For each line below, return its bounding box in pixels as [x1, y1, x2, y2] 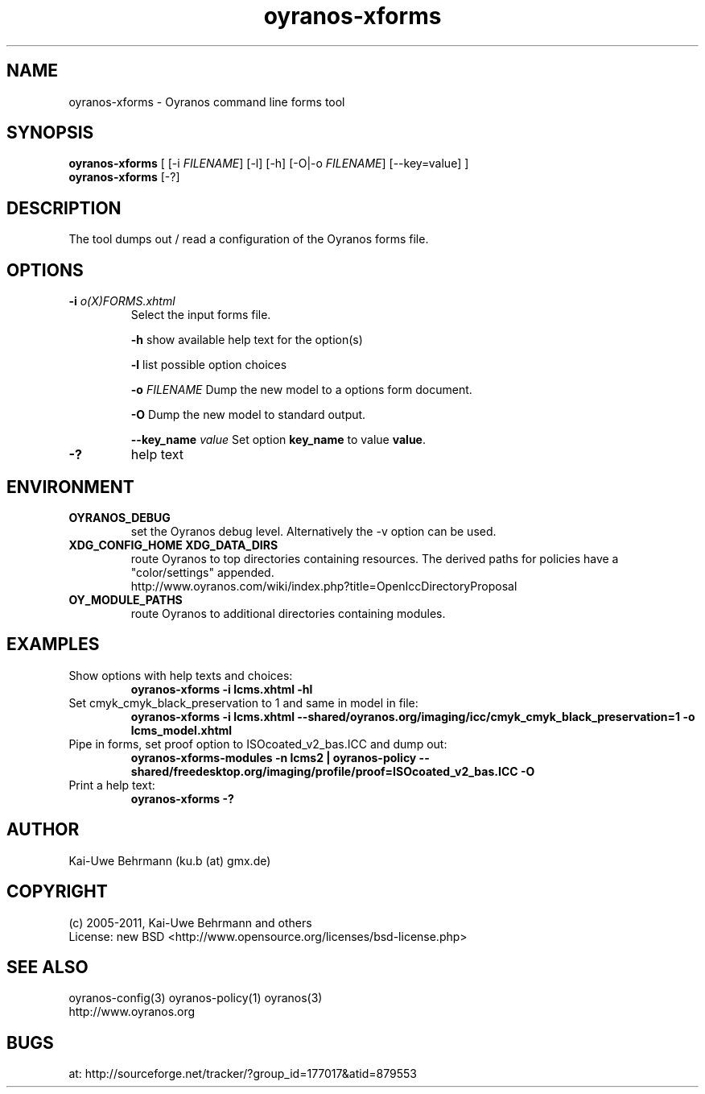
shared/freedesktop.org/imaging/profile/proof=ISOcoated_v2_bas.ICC [130, 764, 518, 778]
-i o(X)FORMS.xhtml [68, 294, 175, 309]
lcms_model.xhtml [130, 723, 233, 737]
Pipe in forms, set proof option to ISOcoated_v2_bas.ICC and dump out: [68, 736, 447, 751]
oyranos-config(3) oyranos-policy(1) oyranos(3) [68, 991, 323, 1005]
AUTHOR [6, 819, 80, 840]
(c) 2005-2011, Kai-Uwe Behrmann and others [68, 915, 312, 930]
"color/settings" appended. [130, 565, 274, 579]
